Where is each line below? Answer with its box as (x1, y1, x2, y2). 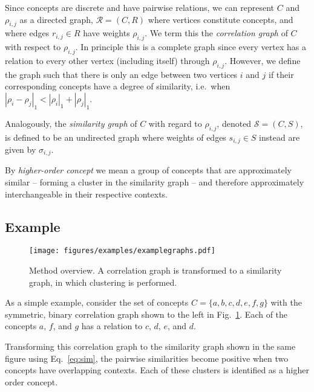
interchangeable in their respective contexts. (5, 187, 168, 200)
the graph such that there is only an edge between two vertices (5, 68, 238, 80)
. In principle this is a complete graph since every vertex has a (75, 40, 306, 53)
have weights (83, 27, 130, 39)
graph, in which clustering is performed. (29, 275, 177, 288)
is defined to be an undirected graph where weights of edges (5, 130, 226, 143)
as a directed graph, (19, 13, 94, 25)
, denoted (217, 117, 252, 129)
